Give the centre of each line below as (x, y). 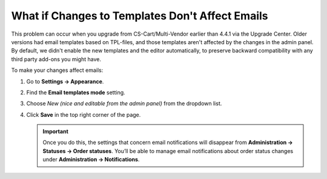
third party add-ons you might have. (56, 59)
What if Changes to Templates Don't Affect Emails (140, 16)
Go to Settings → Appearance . (65, 81)
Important (56, 132)
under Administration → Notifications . (91, 160)
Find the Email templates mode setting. (76, 92)
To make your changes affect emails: (57, 70)
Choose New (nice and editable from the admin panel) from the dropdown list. (124, 103)
